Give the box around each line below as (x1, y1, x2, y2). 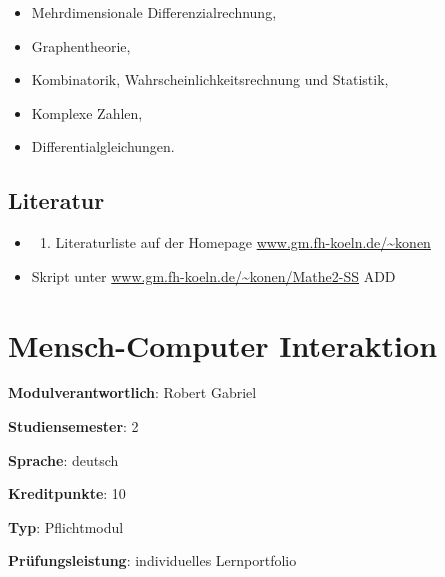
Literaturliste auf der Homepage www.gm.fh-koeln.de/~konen (55, 232, 431, 253)
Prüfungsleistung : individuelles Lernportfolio (8, 550, 297, 571)
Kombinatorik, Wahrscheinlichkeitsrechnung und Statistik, (31, 69, 389, 90)
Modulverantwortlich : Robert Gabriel (8, 382, 257, 403)
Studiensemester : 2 (8, 416, 139, 437)
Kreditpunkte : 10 (8, 483, 126, 504)
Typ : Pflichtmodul (8, 516, 124, 537)
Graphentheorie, (31, 35, 131, 56)
